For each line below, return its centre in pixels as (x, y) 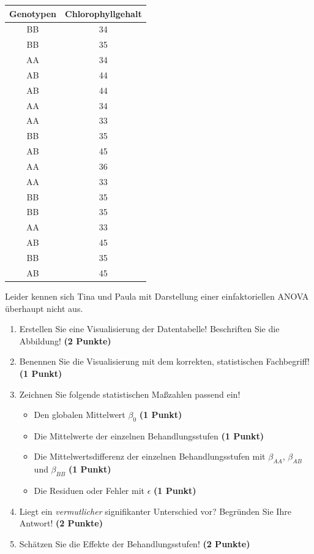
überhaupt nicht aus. (44, 308)
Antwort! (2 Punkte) (61, 523)
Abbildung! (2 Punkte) (65, 340)
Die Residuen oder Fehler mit (89, 491)
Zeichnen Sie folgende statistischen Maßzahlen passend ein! (130, 394)
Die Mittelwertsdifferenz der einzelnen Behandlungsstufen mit (150, 456)
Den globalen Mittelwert (80, 415)
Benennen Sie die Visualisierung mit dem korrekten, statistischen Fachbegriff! (165, 361)
